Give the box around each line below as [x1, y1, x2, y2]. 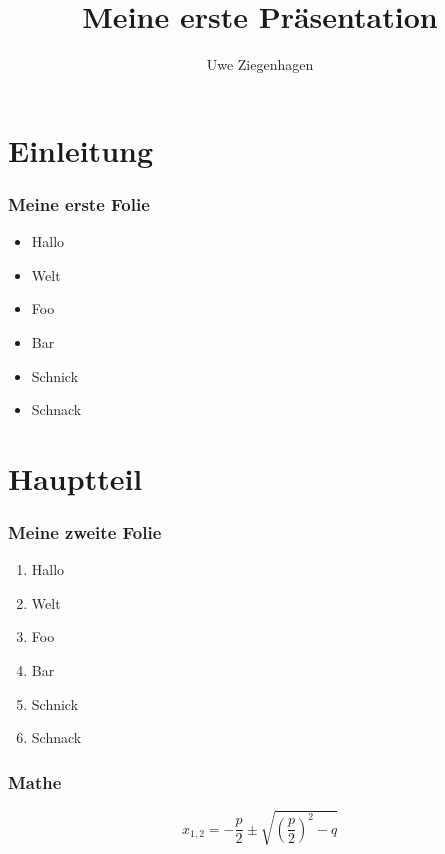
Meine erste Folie [8, 191, 150, 216]
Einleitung [8, 129, 154, 170]
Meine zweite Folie [8, 519, 162, 544]
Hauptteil [8, 457, 143, 498]
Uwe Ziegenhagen [206, 54, 314, 75]
